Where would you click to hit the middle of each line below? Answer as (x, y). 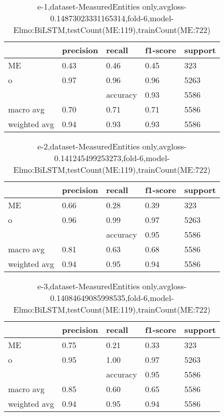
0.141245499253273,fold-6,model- (112, 158)
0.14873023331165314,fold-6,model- (112, 18)
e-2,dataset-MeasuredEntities (88, 146)
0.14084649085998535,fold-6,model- (112, 298)
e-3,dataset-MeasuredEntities (88, 286)
